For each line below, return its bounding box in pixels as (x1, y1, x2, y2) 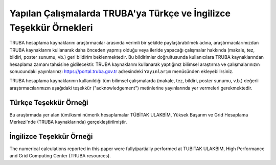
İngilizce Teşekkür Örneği (9, 132, 93, 140)
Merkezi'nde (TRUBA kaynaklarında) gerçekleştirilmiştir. (9, 119, 127, 125)
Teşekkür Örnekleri (9, 22, 93, 33)
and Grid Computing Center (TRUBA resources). (9, 153, 111, 159)
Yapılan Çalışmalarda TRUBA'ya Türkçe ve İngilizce (9, 8, 231, 19)
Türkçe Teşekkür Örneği (9, 98, 89, 107)
